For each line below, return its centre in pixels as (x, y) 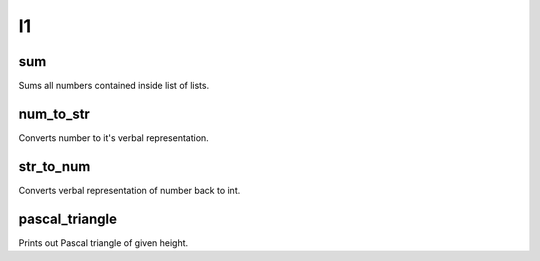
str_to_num (54, 166)
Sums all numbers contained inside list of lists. (114, 86)
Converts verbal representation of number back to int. (129, 190)
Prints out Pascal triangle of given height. (103, 242)
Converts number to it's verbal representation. (113, 137)
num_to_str (54, 113)
